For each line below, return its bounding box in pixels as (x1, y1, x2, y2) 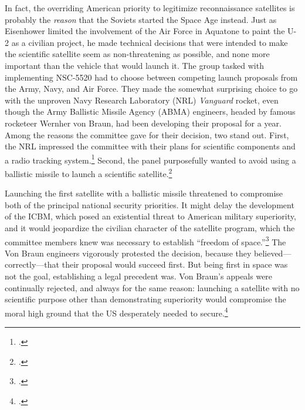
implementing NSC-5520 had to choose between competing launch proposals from (5, 71, 298, 83)
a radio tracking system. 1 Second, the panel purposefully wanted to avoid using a (5, 152, 296, 166)
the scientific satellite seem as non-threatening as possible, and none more (5, 48, 270, 60)
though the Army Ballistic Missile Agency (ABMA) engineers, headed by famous (5, 105, 296, 118)
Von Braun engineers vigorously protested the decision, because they (5, 246, 252, 259)
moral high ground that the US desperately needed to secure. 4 (5, 305, 228, 319)
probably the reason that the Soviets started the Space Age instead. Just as (5, 13, 277, 25)
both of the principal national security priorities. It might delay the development (5, 198, 294, 211)
